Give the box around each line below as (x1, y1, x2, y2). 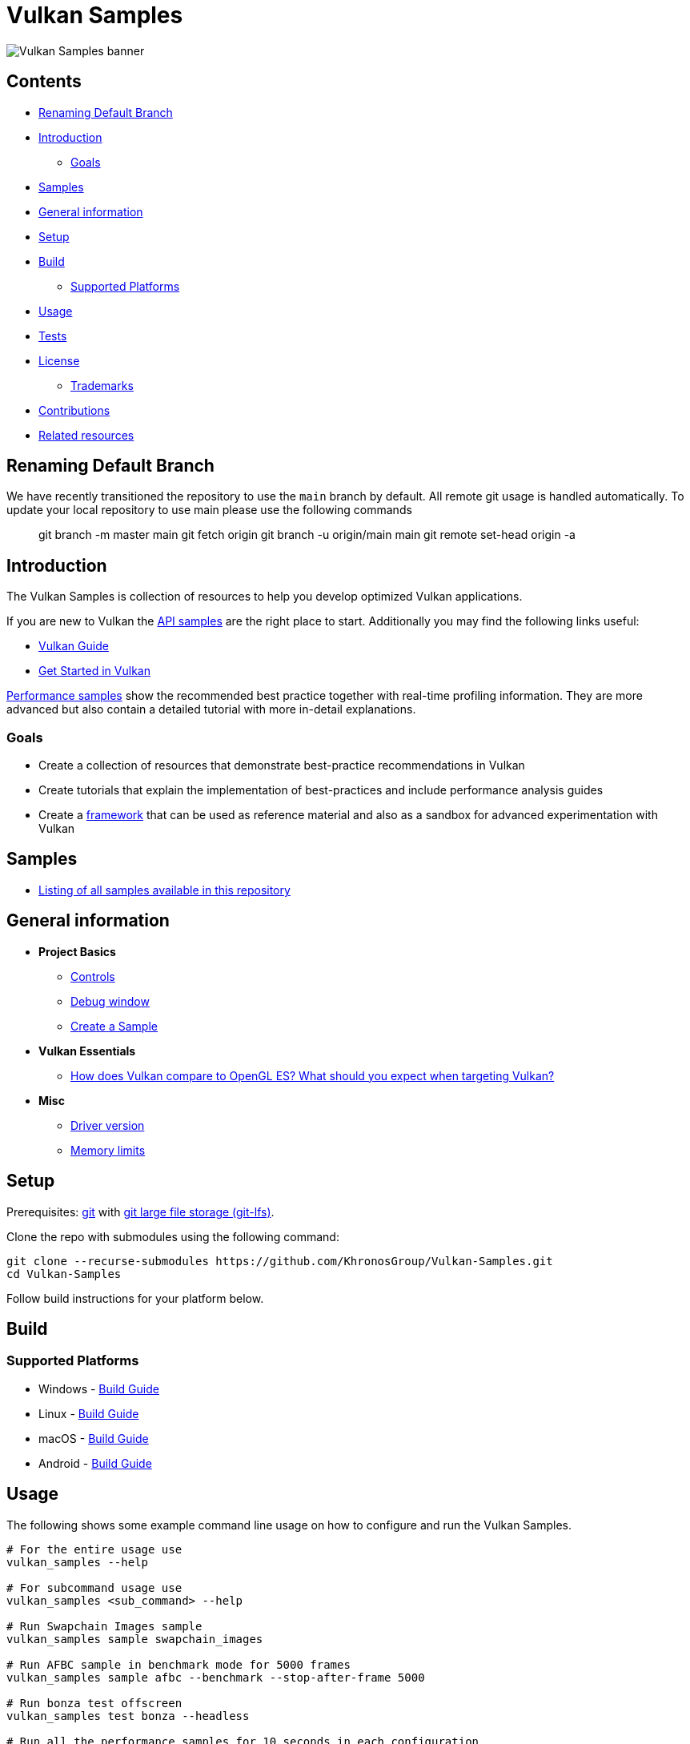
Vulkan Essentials (38, 1043, 136, 1058)
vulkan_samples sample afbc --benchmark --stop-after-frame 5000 (6, 1670, 425, 1684)
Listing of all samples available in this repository (38, 882, 291, 897)
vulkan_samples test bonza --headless (6, 1709, 250, 1722)
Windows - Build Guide (38, 1381, 159, 1396)
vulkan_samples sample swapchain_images (6, 1632, 263, 1646)
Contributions (38, 403, 110, 417)
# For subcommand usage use (6, 1581, 183, 1594)
